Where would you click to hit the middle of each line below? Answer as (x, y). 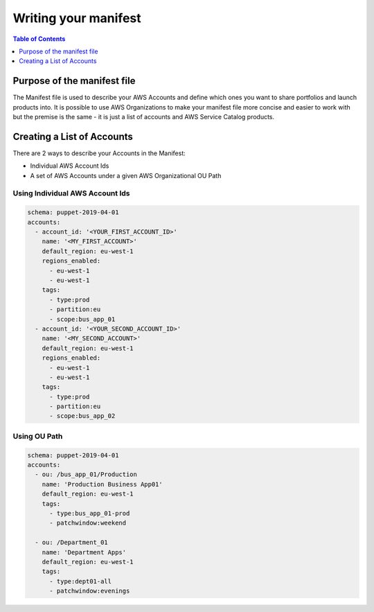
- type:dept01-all (81, 581)
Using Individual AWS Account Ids (71, 193)
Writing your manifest (77, 18)
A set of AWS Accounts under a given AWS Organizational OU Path (126, 175)
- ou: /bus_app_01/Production (86, 474)
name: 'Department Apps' (84, 552)
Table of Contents (39, 39)
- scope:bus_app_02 (82, 416)
